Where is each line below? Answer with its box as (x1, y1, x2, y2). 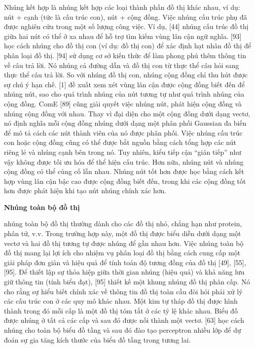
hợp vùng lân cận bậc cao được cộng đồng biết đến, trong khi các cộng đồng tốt (4, 175, 246, 186)
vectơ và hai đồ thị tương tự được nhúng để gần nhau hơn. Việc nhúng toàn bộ (4, 238, 244, 248)
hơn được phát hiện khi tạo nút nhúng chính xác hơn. (4, 185, 167, 196)
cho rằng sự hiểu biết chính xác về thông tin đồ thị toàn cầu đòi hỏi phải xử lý (4, 286, 243, 296)
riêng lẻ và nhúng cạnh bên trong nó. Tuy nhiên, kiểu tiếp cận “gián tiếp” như (4, 146, 241, 157)
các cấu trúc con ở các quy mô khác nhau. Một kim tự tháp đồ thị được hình (4, 296, 238, 306)
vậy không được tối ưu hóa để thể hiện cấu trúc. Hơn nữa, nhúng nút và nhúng (4, 156, 244, 167)
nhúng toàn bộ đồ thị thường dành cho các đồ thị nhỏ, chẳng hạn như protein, (4, 218, 242, 229)
